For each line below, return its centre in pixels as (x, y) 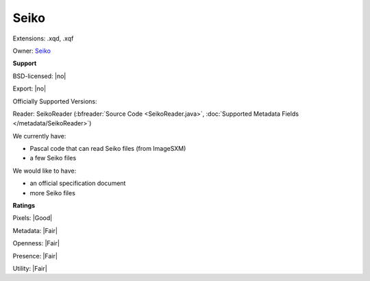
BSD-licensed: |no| (39, 76)
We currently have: (39, 136)
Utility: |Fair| (30, 268)
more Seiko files (52, 193)
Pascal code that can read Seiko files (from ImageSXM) (108, 149)
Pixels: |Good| (33, 218)
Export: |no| (29, 88)
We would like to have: (45, 171)
